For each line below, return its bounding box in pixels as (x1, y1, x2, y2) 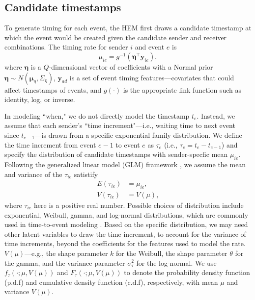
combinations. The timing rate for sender (4, 42, 128, 52)
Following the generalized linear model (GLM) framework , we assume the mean (4, 159, 246, 169)
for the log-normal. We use (136, 257, 217, 268)
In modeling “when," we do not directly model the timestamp (4, 110, 190, 121)
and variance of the (4, 169, 62, 179)
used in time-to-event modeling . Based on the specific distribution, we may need (4, 219, 248, 229)
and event (135, 42, 165, 52)
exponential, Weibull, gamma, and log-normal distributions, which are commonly (4, 209, 249, 220)
